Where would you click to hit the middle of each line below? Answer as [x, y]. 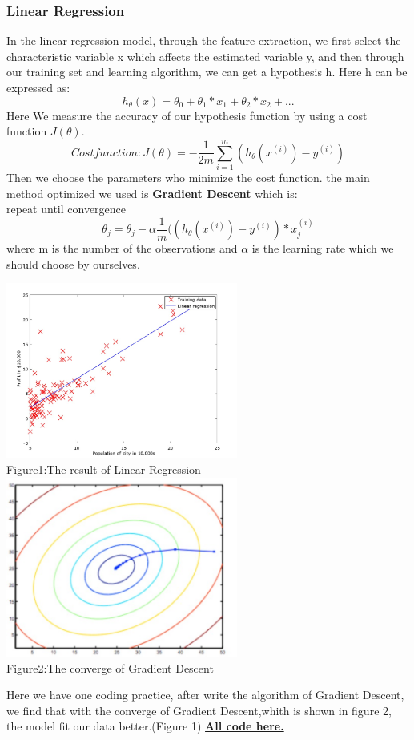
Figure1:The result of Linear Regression [104, 469]
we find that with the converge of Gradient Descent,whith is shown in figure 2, [199, 710]
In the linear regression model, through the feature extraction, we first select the [204, 40]
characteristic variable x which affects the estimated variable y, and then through [205, 56]
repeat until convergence [66, 209]
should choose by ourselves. [73, 263]
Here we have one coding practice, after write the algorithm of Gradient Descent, [205, 695]
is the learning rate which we [323, 248]
